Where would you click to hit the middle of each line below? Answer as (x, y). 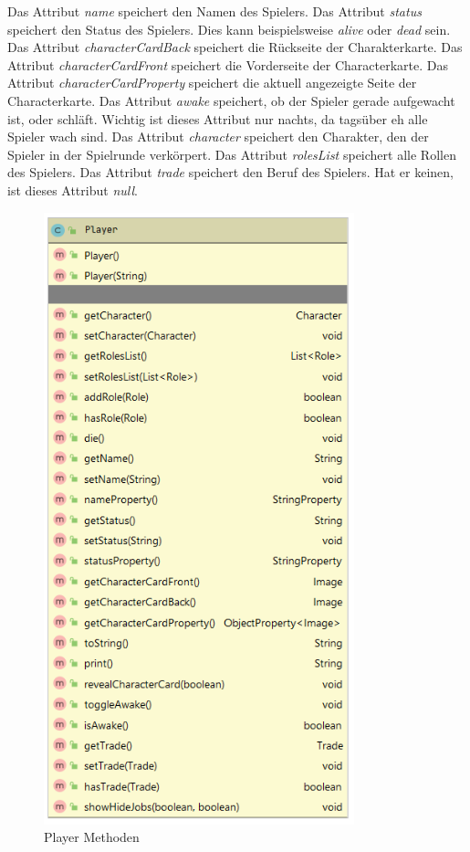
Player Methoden (92, 837)
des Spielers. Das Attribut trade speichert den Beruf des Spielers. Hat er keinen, (230, 172)
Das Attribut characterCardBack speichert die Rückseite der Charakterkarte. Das (235, 47)
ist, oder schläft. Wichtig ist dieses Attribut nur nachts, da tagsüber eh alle (218, 118)
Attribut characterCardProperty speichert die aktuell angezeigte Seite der (212, 83)
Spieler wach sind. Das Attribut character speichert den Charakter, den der (218, 137)
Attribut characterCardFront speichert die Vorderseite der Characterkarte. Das (228, 64)
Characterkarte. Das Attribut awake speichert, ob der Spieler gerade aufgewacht (231, 100)
